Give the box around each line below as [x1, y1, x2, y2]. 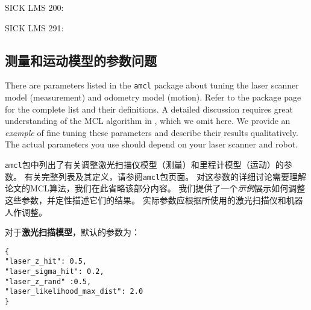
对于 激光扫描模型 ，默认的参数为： [5, 226, 140, 238]
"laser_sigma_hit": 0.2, [5, 267, 104, 276]
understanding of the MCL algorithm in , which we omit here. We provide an [5, 114, 291, 127]
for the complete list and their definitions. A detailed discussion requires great [5, 102, 293, 115]
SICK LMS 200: [5, 1, 64, 13]
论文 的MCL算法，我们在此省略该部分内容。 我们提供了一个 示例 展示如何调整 [5, 182, 306, 194]
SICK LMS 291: [5, 21, 64, 34]
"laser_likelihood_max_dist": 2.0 [5, 287, 143, 296]
